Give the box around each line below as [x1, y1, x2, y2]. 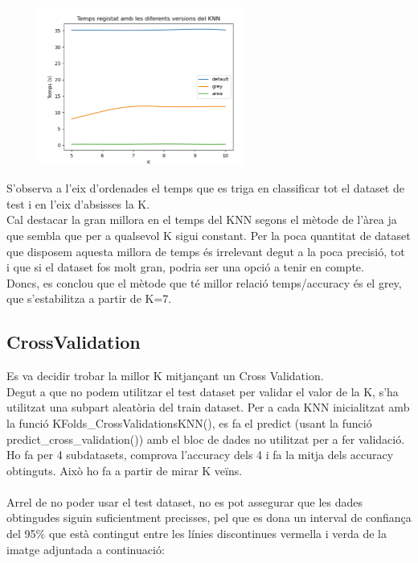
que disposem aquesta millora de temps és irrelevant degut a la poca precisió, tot [6, 242, 405, 259]
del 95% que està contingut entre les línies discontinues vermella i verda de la [6, 525, 387, 542]
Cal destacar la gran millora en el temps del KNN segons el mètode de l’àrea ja [6, 211, 397, 228]
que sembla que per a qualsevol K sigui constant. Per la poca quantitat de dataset [6, 226, 411, 243]
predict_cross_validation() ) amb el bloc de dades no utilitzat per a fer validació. [6, 430, 405, 447]
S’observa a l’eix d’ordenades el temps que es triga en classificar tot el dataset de [6, 180, 404, 197]
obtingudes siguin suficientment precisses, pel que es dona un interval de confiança [6, 509, 412, 526]
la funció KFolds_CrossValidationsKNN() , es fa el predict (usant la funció [6, 414, 372, 431]
